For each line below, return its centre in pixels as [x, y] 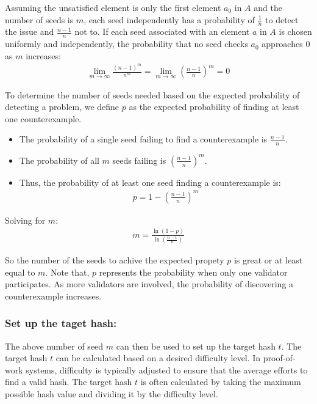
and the [268, 7]
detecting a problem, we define [62, 107]
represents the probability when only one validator [193, 272]
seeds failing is [139, 160]
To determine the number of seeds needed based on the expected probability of [152, 94]
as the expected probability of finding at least [214, 107]
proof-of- [279, 358]
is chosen [295, 31]
